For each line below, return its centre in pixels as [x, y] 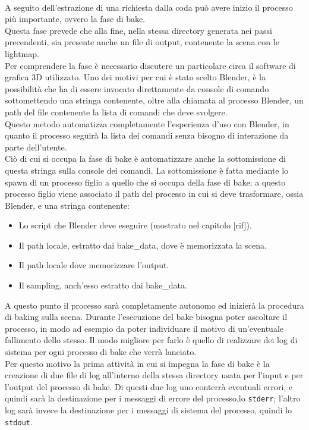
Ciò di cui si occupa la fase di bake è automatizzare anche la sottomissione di [145, 158]
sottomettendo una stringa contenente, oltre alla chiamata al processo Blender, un [154, 100]
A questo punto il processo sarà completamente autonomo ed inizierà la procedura [154, 305]
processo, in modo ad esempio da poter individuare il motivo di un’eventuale [144, 328]
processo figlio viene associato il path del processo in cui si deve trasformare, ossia [154, 194]
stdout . [19, 421]
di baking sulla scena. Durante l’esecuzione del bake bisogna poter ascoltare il [146, 317]
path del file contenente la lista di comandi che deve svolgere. [116, 112]
